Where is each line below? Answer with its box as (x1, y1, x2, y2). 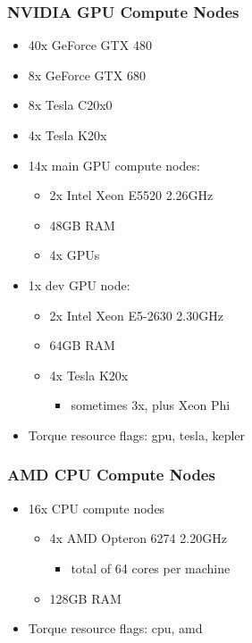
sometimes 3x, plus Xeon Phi (71, 396, 231, 414)
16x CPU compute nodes (28, 498, 165, 517)
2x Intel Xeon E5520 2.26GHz (49, 186, 214, 205)
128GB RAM (49, 589, 122, 607)
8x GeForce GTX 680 (28, 65, 146, 84)
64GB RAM (49, 336, 115, 355)
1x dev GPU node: (28, 275, 130, 294)
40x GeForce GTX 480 (28, 36, 152, 54)
